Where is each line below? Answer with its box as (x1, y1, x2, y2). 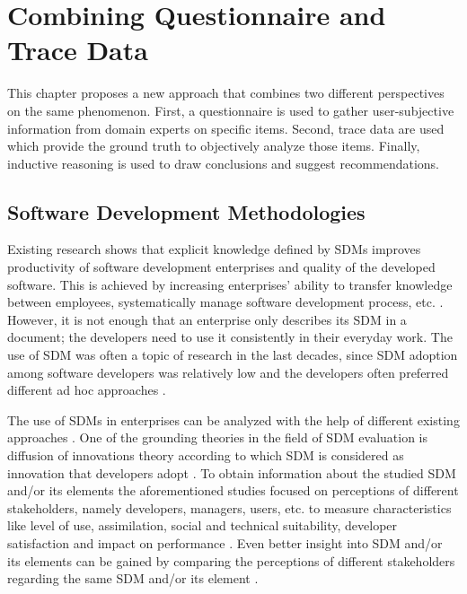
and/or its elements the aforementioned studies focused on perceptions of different (7, 481, 459, 500)
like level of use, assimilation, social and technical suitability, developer (7, 516, 398, 535)
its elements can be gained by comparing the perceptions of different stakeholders (7, 551, 455, 570)
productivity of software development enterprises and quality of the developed (7, 258, 436, 276)
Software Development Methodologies (7, 197, 366, 225)
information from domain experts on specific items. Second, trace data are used (7, 118, 445, 137)
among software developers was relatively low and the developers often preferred (7, 363, 449, 381)
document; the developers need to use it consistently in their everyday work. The (7, 328, 453, 346)
